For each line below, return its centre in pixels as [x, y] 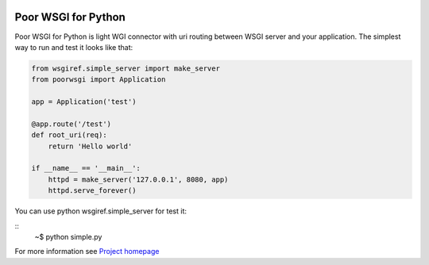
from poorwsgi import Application [99, 80]
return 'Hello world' [90, 146]
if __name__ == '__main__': [86, 168]
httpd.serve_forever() [92, 191]
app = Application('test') [84, 102]
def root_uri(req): [69, 135]
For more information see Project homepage [87, 252]
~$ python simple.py [68, 236]
